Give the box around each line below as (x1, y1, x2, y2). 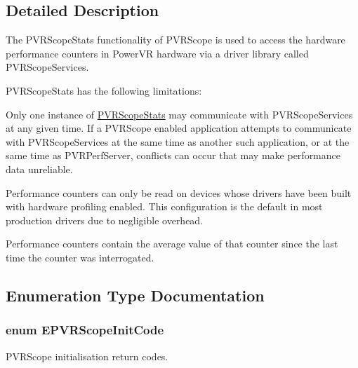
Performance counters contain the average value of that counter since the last (6, 236, 338, 251)
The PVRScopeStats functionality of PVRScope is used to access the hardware (6, 32, 345, 47)
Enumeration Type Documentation (6, 284, 265, 306)
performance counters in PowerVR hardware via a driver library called (6, 46, 309, 60)
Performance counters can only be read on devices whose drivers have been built (6, 185, 352, 200)
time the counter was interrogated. (6, 250, 154, 264)
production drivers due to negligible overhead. (6, 212, 204, 227)
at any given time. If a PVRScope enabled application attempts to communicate (6, 121, 352, 135)
